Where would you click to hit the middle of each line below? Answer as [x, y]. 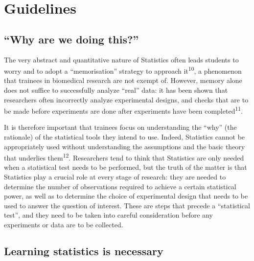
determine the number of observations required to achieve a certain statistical [120, 186]
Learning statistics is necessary [84, 251]
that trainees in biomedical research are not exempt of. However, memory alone [123, 80]
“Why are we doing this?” [71, 39]
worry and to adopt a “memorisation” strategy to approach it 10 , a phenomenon [123, 70]
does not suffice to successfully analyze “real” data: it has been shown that [116, 90]
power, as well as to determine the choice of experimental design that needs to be [126, 196]
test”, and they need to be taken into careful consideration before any [108, 215]
